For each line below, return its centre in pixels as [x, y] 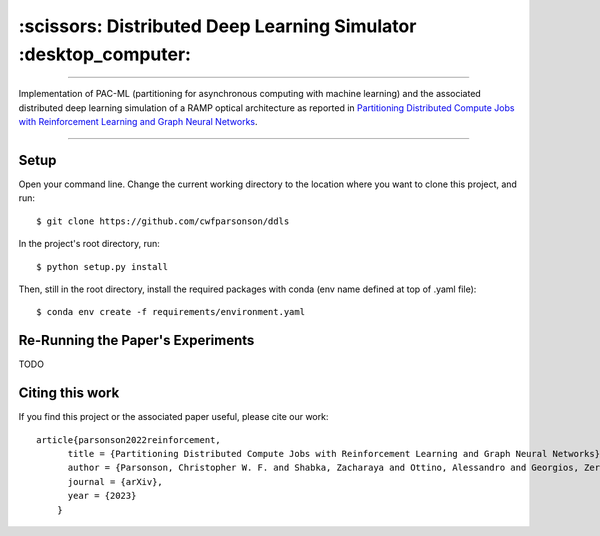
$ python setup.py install [102, 266]
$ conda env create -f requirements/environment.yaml [170, 312]
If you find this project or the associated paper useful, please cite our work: [173, 417]
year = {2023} [102, 496]
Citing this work [69, 393]
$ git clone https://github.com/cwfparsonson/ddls [163, 221]
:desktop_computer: [105, 54]
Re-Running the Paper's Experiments [136, 340]
